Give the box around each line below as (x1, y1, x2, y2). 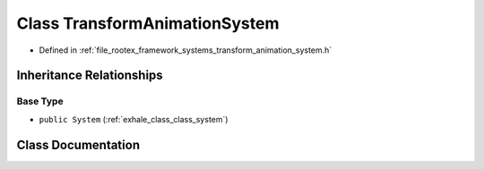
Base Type (16, 95, 64, 107)
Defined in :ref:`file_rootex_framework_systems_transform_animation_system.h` (39, 45, 333, 55)
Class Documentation (16, 137, 141, 152)
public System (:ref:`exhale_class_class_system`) (39, 114, 229, 124)
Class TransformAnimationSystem (16, 13, 280, 33)
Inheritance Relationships (16, 68, 163, 83)
